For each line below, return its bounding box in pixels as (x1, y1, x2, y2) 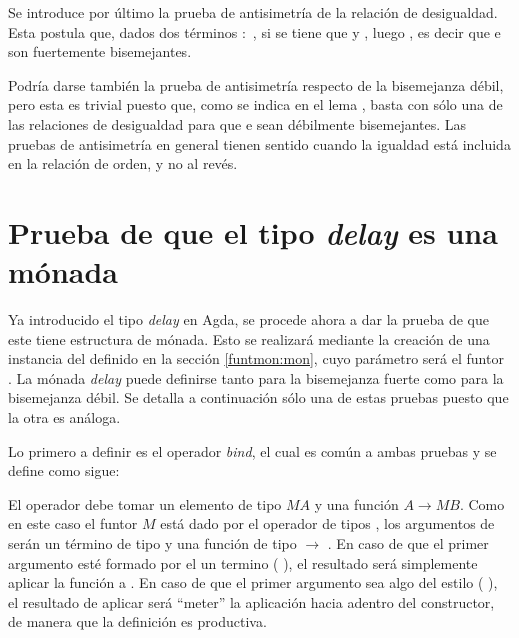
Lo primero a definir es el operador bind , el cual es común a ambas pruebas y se (8, 440, 497, 461)
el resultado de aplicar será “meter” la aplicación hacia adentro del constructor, (8, 591, 495, 612)
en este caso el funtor (8, 513, 138, 534)
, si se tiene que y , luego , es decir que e (252, 21, 501, 42)
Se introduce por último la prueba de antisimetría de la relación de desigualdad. (8, 2, 498, 22)
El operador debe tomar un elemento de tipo (8, 493, 282, 514)
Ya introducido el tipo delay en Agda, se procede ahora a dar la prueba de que (8, 309, 489, 330)
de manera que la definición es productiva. (8, 611, 267, 632)
